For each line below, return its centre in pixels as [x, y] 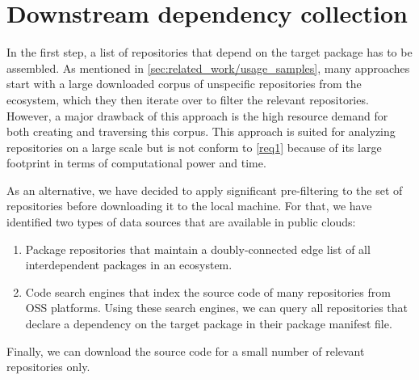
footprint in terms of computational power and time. [136, 163]
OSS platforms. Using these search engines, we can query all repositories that [217, 308]
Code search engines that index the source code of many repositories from [208, 291]
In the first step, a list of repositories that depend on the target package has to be [209, 52]
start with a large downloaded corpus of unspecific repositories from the [184, 84]
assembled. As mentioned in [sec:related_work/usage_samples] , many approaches [208, 68]
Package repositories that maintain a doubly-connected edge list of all [198, 249]
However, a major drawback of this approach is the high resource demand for [197, 115]
